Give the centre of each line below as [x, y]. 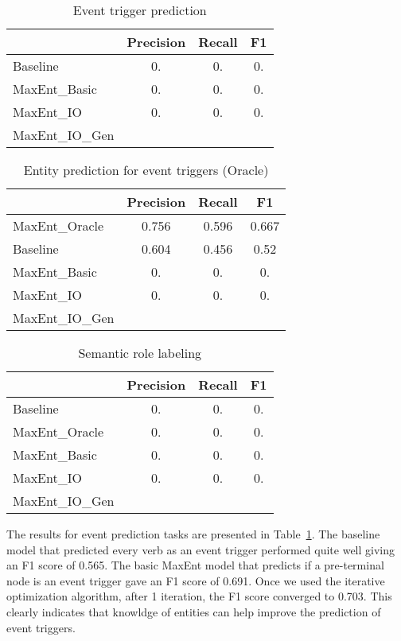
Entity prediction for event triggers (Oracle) [146, 170]
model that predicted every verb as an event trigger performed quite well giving [201, 549]
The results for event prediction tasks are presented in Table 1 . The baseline [193, 534]
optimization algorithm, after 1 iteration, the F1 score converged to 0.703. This [199, 596]
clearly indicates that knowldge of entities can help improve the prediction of [194, 611]
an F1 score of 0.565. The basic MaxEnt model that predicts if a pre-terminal [195, 565]
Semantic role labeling [140, 353]
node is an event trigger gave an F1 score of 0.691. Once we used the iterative [196, 580]
